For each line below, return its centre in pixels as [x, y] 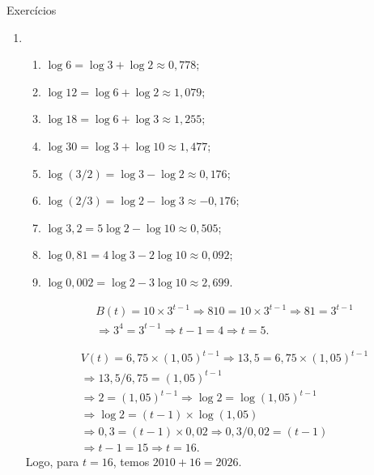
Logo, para [52, 462]
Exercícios [32, 10]
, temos [131, 462]
